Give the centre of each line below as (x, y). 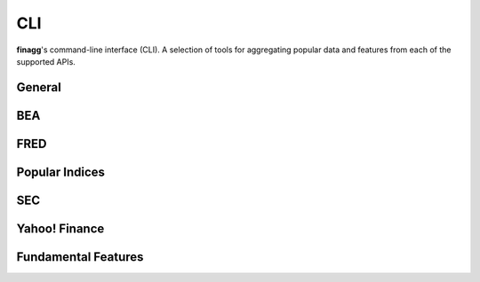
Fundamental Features (80, 257)
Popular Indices (61, 172)
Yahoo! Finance (60, 228)
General (39, 87)
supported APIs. (46, 61)
